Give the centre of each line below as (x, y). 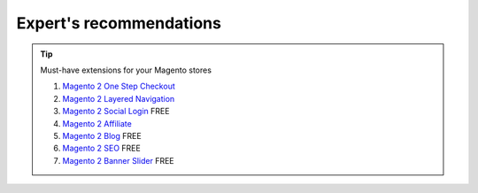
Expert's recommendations (119, 23)
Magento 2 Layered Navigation (119, 98)
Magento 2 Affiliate (97, 123)
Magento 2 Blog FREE (102, 135)
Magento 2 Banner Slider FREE (118, 160)
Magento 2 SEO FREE (101, 148)
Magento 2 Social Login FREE (116, 112)
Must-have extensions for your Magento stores (126, 70)
